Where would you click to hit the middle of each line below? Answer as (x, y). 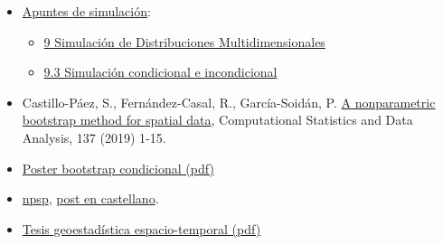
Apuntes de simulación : (86, 11)
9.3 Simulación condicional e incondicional (160, 72)
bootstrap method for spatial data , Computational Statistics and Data (217, 120)
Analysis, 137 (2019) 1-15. (94, 137)
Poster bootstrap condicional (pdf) (118, 168)
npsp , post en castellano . (90, 198)
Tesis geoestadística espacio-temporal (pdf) (141, 228)
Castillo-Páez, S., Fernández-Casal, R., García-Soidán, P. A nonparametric (229, 102)
